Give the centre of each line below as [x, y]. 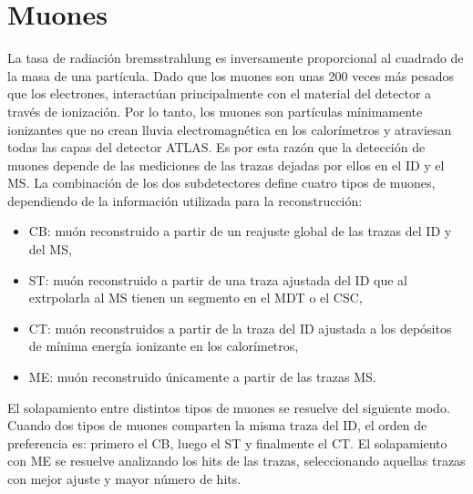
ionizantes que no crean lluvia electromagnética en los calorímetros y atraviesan [230, 129]
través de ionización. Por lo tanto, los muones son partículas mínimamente [215, 111]
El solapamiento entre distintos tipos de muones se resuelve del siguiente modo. [229, 407]
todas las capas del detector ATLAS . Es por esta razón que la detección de [216, 147]
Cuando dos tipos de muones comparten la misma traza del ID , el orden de [217, 425]
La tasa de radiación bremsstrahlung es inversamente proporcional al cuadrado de [236, 58]
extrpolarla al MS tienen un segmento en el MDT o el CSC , [195, 298]
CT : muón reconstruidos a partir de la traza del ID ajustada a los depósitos [240, 328]
